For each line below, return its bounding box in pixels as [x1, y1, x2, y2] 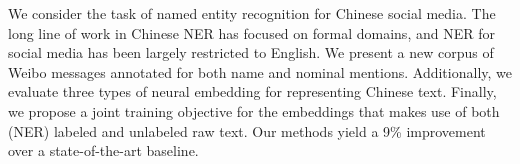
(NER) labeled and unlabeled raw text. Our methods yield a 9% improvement [8, 120, 486, 141]
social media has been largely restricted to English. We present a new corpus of [8, 42, 494, 63]
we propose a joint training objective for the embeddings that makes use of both [8, 100, 500, 121]
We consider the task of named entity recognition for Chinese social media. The [8, 3, 496, 23]
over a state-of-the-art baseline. [8, 140, 199, 161]
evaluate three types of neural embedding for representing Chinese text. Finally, [8, 81, 497, 102]
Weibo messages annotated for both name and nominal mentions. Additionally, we [8, 61, 512, 82]
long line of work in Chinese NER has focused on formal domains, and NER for [8, 22, 495, 43]
